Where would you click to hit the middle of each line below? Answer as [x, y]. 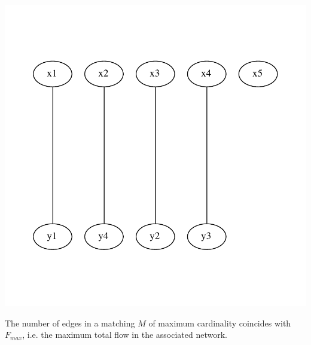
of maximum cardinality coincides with [220, 323]
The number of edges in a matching [70, 323]
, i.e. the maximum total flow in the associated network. [125, 335]
